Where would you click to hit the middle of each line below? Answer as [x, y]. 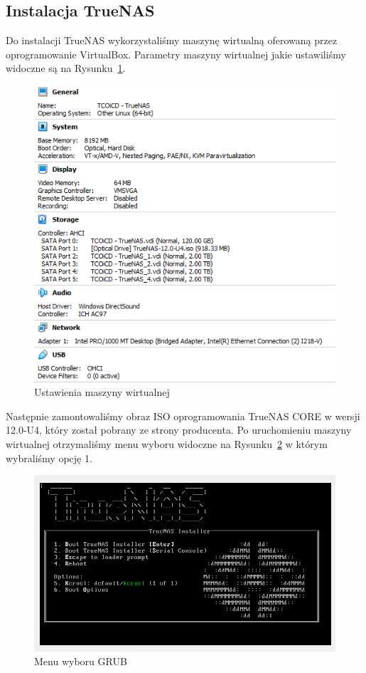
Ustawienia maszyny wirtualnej [102, 392]
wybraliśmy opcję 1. [49, 458]
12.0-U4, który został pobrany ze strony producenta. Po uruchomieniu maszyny [179, 430]
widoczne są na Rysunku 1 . [66, 68]
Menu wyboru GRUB [81, 661]
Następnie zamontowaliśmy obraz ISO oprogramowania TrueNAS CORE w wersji [183, 416]
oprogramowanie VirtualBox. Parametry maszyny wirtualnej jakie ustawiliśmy [176, 54]
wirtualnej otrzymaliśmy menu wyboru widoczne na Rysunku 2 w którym [167, 443]
